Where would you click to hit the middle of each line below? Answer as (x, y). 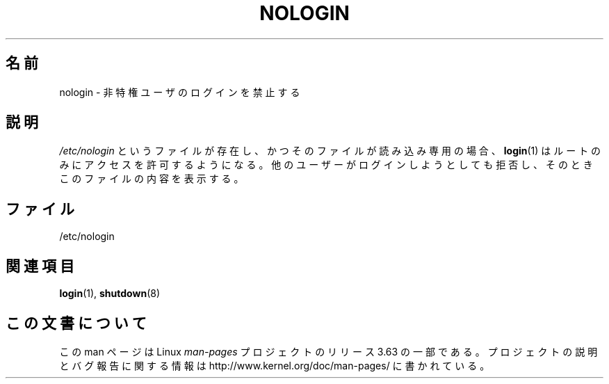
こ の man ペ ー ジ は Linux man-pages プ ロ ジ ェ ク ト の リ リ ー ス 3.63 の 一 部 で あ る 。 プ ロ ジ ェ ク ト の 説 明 (328, 351)
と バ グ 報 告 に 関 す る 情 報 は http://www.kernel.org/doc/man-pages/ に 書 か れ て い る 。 (275, 365)
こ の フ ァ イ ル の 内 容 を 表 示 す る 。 (152, 179)
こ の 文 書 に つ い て (76, 323)
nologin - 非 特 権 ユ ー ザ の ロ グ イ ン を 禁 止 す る (180, 92)
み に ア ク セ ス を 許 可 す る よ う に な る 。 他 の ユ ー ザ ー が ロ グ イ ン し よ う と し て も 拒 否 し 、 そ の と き (326, 165)
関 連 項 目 (40, 266)
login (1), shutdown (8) (110, 294)
